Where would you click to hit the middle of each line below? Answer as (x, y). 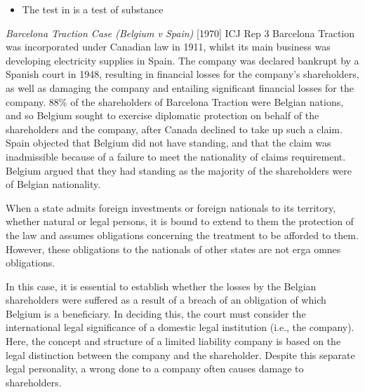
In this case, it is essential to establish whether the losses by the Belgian (161, 286)
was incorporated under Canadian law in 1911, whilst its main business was (168, 47)
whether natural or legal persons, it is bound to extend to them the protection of (180, 221)
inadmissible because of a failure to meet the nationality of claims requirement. (176, 156)
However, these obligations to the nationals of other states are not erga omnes (173, 249)
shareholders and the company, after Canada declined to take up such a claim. (174, 129)
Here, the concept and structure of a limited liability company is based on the (173, 341)
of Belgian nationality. (53, 184)
